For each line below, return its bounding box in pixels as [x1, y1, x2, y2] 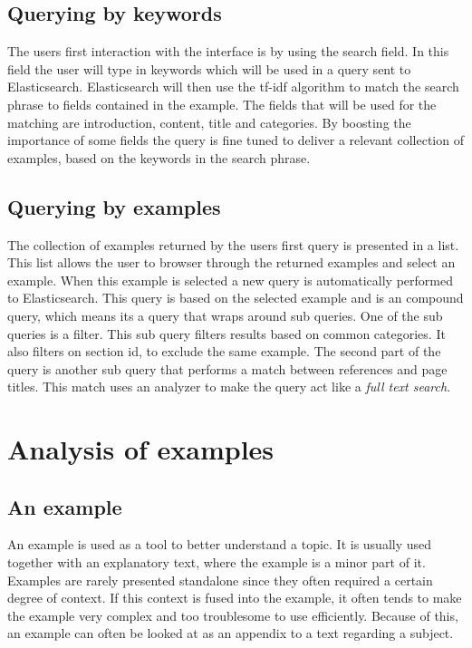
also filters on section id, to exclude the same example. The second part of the [7, 342, 441, 361]
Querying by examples [7, 192, 221, 220]
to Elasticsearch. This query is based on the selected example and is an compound [7, 288, 464, 307]
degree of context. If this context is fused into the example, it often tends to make [7, 588, 462, 607]
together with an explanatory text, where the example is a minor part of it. [7, 553, 426, 572]
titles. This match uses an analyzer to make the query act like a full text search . [7, 377, 451, 396]
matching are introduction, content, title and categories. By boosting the [7, 112, 411, 131]
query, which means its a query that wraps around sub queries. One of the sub [7, 305, 443, 324]
